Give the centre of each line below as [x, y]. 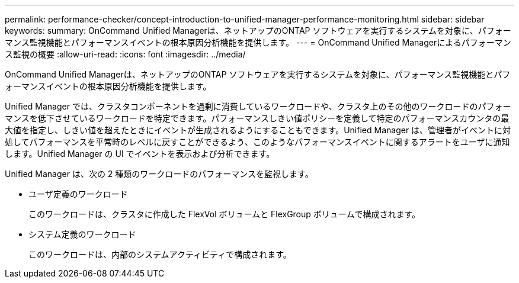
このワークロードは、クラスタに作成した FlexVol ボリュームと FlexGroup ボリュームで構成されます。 [224, 214]
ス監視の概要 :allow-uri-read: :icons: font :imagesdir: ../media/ [125, 54]
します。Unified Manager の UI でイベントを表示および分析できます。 [140, 154]
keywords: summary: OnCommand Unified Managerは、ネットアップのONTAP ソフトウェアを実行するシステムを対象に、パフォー [258, 30]
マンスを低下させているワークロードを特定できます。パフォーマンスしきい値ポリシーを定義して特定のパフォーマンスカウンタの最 [257, 118]
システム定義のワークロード [82, 234]
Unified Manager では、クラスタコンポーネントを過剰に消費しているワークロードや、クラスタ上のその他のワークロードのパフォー [258, 106]
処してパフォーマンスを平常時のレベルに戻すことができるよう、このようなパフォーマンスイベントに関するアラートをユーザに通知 [257, 142]
